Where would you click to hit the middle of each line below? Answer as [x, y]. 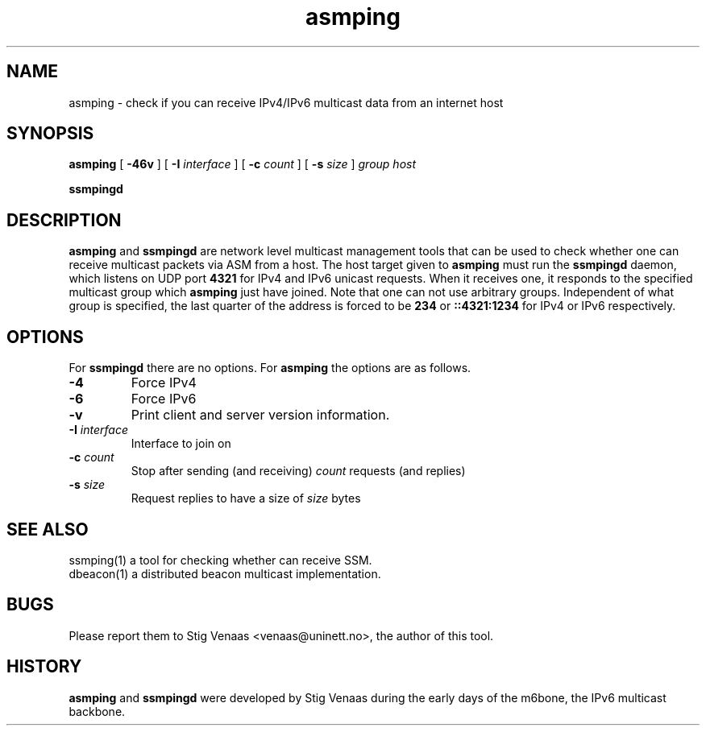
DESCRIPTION [64, 220]
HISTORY [44, 667]
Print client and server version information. [260, 415]
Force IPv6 [164, 399]
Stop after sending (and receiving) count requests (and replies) [298, 471]
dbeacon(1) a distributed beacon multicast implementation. [225, 573]
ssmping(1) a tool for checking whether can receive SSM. [220, 560]
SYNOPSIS [50, 134]
